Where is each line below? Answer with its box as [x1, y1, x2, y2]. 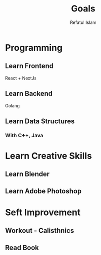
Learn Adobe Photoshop [5, 187, 82, 195]
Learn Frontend [5, 62, 53, 70]
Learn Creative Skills [5, 150, 92, 162]
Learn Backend [5, 89, 53, 98]
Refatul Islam [70, 19, 97, 25]
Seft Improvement [5, 207, 81, 218]
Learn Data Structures [5, 117, 75, 125]
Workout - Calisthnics [5, 227, 74, 235]
